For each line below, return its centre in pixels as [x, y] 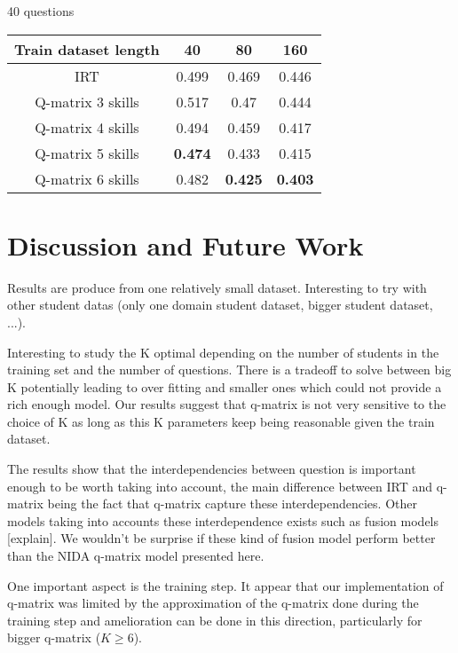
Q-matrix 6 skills [87, 178]
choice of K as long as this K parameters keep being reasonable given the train [221, 421]
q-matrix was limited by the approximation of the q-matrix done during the [213, 603]
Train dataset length [87, 49]
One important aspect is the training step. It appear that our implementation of [225, 585]
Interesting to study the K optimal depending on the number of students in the [223, 352]
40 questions [41, 11]
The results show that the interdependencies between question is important [212, 469]
